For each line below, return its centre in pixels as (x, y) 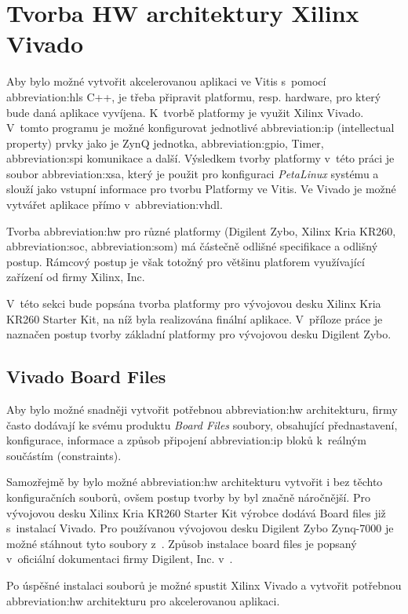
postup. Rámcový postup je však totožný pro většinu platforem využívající (186, 261)
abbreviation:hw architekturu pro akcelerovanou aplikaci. (143, 600)
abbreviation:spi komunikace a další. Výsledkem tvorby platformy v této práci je (200, 158)
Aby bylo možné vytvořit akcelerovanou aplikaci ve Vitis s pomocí (166, 81)
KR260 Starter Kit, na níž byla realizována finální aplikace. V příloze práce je (195, 318)
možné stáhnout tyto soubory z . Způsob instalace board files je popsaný (182, 543)
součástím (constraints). (64, 455)
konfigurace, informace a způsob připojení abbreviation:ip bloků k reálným (186, 440)
